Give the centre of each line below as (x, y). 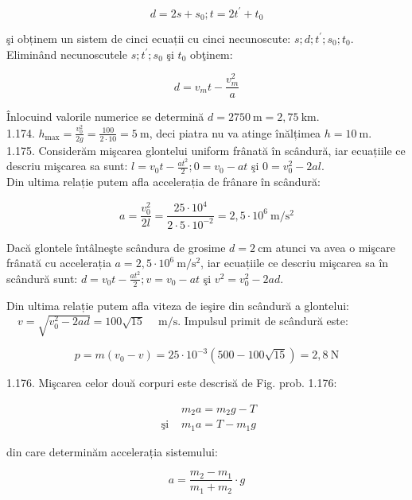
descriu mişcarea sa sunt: (67, 166)
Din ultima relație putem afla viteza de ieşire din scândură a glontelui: (178, 305)
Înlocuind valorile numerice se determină (105, 116)
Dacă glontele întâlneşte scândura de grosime (116, 247)
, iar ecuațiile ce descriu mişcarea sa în (295, 263)
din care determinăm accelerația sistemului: (112, 451)
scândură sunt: (42, 278)
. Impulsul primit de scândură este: (263, 321)
